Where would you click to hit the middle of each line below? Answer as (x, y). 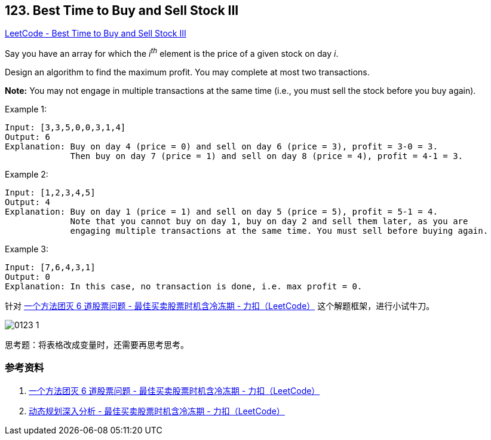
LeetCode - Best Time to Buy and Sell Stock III (96, 33)
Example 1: (26, 109)
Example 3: (27, 249)
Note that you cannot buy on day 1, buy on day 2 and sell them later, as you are (269, 221)
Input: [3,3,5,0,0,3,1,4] (65, 128)
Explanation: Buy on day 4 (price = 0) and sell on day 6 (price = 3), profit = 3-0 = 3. (221, 147)
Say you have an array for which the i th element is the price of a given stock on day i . (172, 53)
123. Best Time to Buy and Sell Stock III (122, 10)
